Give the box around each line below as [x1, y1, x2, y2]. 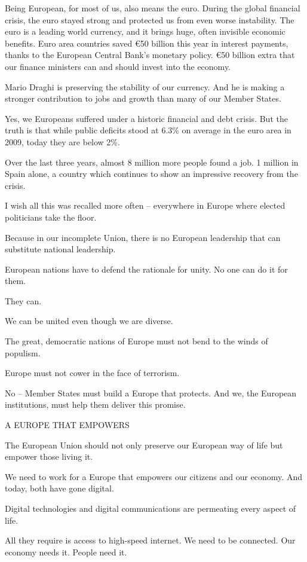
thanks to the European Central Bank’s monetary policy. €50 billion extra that [5, 48, 295, 61]
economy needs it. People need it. [5, 545, 127, 558]
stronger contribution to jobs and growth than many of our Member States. [5, 92, 281, 105]
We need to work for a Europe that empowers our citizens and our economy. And [5, 470, 302, 482]
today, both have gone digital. [5, 482, 114, 494]
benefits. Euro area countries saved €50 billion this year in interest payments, [5, 36, 288, 49]
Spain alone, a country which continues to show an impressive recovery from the [5, 167, 298, 180]
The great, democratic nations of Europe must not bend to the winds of [5, 335, 268, 347]
